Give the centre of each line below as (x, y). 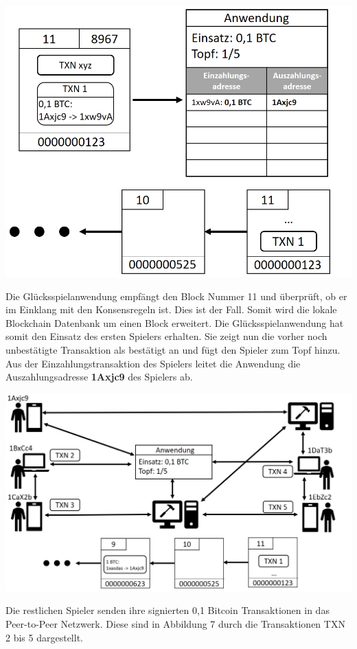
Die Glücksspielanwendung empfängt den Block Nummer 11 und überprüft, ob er (176, 296)
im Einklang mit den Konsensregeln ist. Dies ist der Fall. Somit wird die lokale (171, 309)
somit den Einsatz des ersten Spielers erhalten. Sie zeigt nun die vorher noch (166, 336)
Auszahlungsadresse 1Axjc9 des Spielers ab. (99, 377)
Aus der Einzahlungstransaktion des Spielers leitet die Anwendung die (153, 363)
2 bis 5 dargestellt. (44, 637)
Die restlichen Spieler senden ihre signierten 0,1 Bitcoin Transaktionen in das (168, 610)
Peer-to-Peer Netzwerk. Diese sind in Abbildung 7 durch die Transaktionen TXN (175, 623)
